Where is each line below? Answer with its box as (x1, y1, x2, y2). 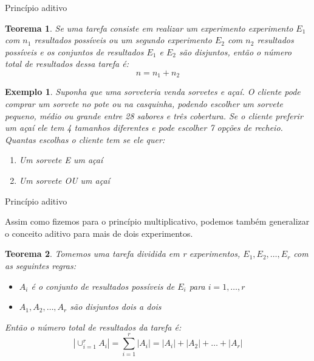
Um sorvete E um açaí (19, 153, 103, 166)
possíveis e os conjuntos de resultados (5, 45, 144, 58)
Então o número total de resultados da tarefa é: (5, 320, 182, 333)
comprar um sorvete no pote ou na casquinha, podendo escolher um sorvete (5, 97, 283, 110)
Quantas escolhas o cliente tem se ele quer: (5, 133, 165, 145)
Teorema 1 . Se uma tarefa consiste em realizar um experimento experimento (5, 21, 293, 34)
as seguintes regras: (5, 259, 77, 272)
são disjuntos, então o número (179, 45, 292, 58)
